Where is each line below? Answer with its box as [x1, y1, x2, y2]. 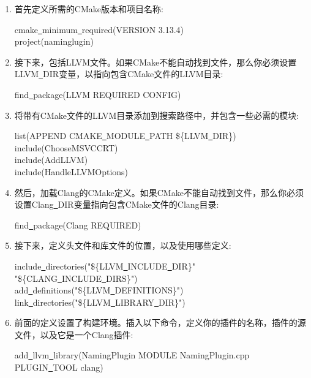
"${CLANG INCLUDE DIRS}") [14, 271, 138, 284]
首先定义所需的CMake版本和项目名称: [14, 2, 163, 15]
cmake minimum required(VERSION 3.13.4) [14, 23, 184, 36]
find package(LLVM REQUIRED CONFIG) [14, 88, 181, 100]
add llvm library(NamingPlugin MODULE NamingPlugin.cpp [14, 349, 250, 361]
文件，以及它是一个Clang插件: [14, 328, 133, 341]
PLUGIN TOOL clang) [14, 361, 103, 374]
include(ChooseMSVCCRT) [14, 141, 118, 154]
